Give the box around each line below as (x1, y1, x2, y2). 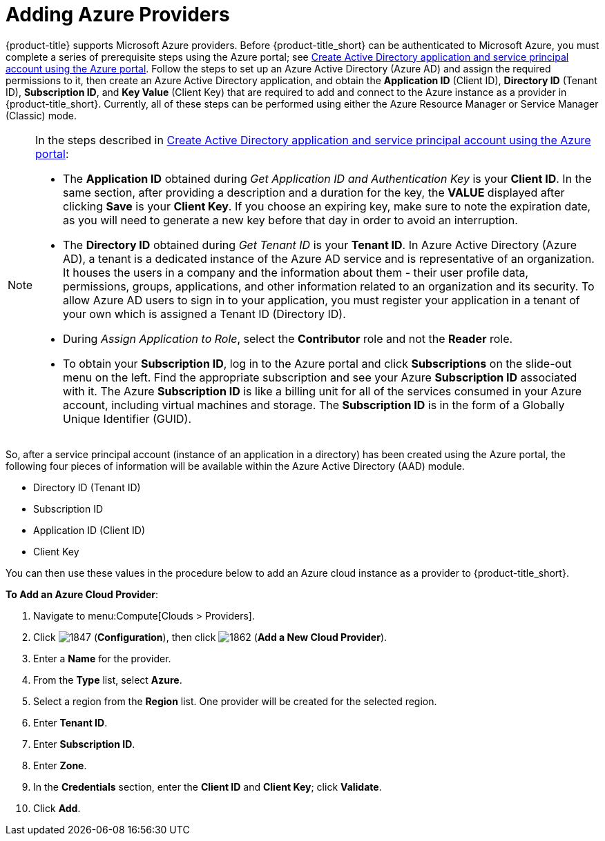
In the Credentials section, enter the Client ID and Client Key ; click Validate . (33, 780, 382, 793)
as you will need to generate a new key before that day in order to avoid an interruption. (63, 212, 518, 227)
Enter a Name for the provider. (33, 652, 171, 664)
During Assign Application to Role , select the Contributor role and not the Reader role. (63, 331, 513, 346)
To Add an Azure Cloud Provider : (6, 588, 159, 600)
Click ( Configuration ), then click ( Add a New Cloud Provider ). (33, 631, 387, 643)
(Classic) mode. (6, 109, 77, 121)
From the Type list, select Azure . (33, 673, 182, 686)
